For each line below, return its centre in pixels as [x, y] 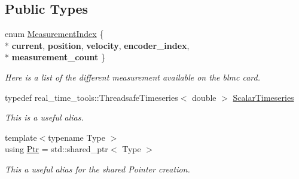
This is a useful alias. [44, 117]
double [204, 97]
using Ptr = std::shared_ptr [57, 149]
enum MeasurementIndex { [54, 34]
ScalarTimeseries [263, 97]
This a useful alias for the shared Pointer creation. [97, 169]
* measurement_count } [55, 57]
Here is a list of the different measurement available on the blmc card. [132, 77]
